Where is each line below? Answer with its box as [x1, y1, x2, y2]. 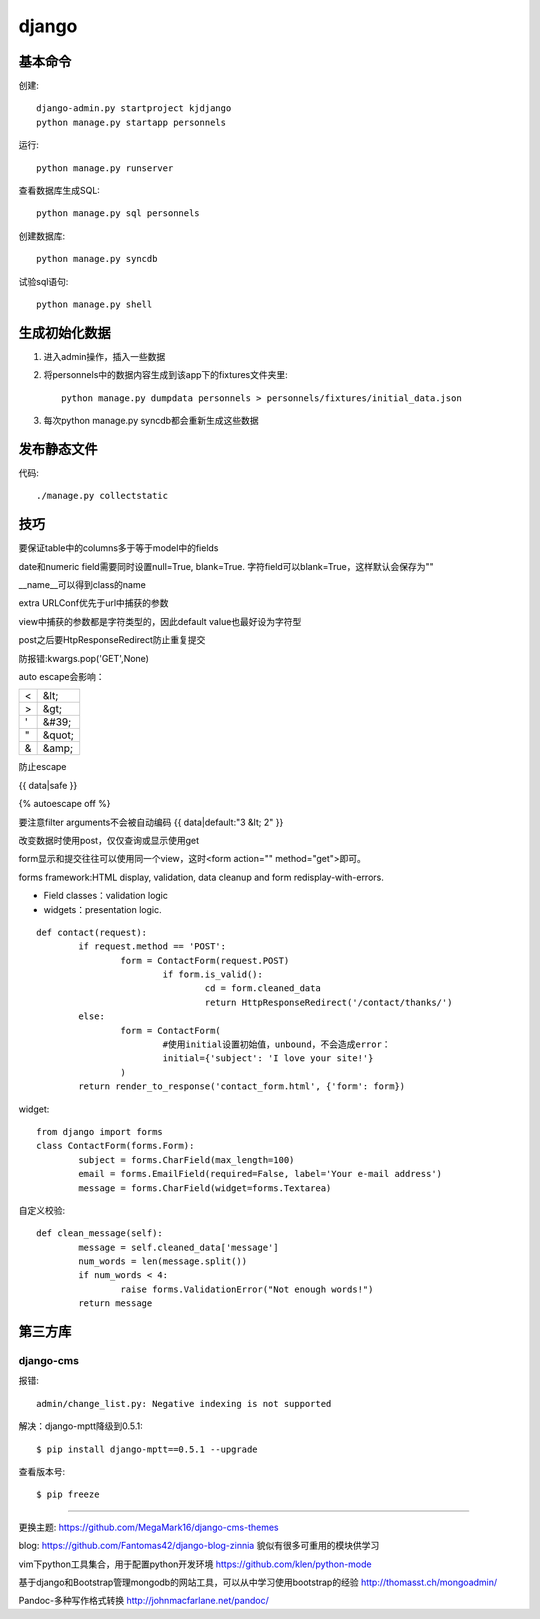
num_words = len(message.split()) [78, 1256, 248, 1267]
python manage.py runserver [36, 162, 174, 174]
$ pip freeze [36, 1489, 100, 1500]
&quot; [42, 728, 75, 742]
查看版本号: [18, 1465, 66, 1477]
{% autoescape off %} [18, 798, 111, 810]
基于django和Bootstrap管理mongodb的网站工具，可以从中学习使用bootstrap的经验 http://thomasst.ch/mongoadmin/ [18, 1576, 498, 1588]
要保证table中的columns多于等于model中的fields [18, 542, 219, 554]
